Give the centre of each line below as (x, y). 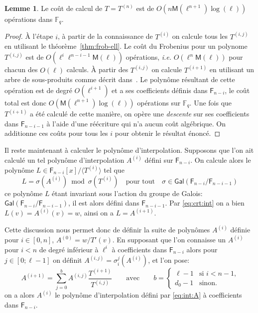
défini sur (159, 159)
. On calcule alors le (221, 159)
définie (240, 230)
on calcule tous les (200, 36)
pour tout (140, 181)
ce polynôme (24, 193)
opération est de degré (38, 90)
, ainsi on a (97, 213)
